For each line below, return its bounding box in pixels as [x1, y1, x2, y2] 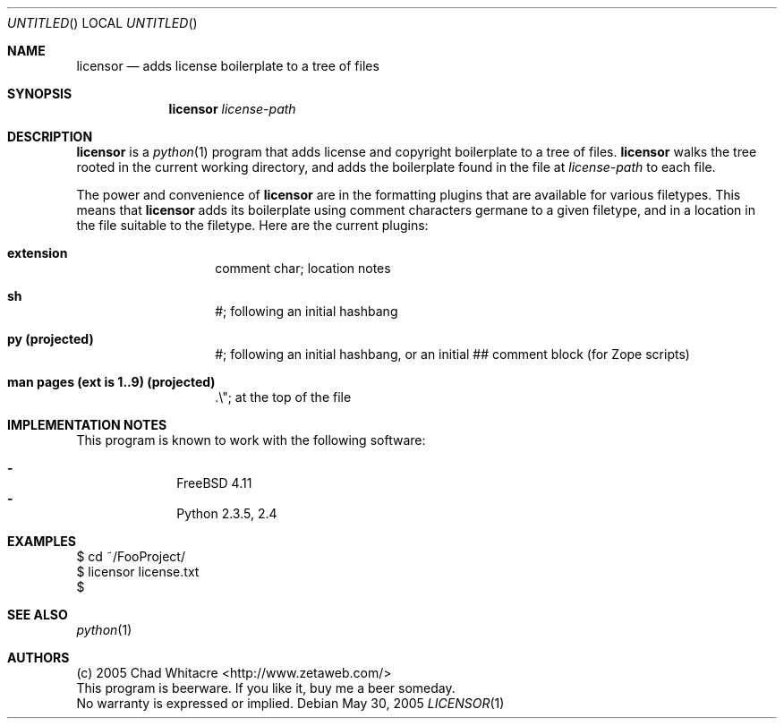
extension [7, 245, 68, 261]
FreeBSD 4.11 [176, 475, 252, 491]
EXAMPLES [7, 534, 76, 549]
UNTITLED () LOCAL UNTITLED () [7, 15, 198, 30]
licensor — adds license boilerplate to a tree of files [76, 58, 379, 73]
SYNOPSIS [7, 86, 72, 101]
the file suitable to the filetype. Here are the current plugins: [76, 218, 429, 233]
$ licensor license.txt [76, 564, 200, 579]
